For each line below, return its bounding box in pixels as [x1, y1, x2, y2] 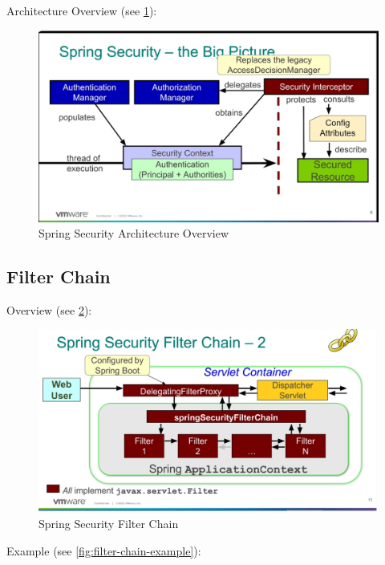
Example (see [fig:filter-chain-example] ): [6, 542, 201, 559]
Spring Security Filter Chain [38, 515, 179, 532]
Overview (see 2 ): [6, 301, 92, 318]
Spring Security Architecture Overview [38, 225, 229, 242]
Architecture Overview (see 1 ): [6, 2, 157, 18]
